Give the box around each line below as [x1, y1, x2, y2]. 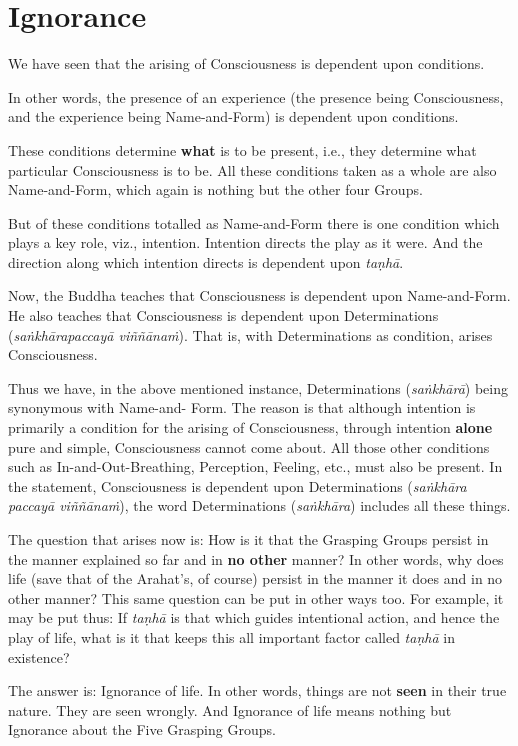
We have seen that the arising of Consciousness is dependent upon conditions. [8, 53, 485, 74]
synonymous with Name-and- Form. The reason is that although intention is [8, 397, 476, 418]
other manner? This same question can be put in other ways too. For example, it [8, 587, 504, 608]
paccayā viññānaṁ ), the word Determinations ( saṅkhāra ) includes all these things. [8, 495, 511, 516]
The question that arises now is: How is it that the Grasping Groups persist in [8, 529, 489, 549]
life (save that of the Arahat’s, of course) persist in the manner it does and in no [8, 568, 503, 589]
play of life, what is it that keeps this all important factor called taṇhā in [8, 626, 455, 647]
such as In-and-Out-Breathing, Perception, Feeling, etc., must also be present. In [8, 456, 503, 477]
